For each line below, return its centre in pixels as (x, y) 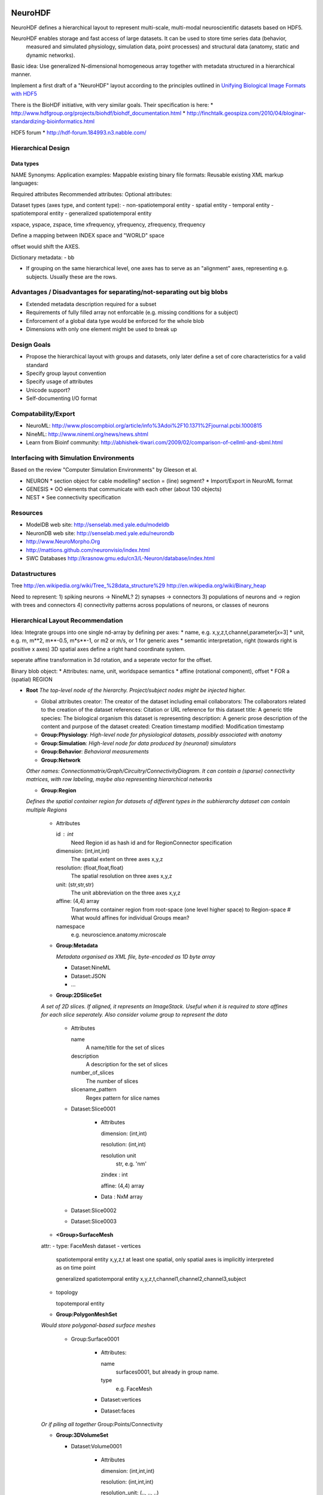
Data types (25, 164)
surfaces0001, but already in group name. (167, 1372)
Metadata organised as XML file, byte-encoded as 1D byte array (135, 956)
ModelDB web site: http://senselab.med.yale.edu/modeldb (98, 525)
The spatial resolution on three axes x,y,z (121, 876)
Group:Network (61, 760)
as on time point (76, 1268)
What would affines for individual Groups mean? (130, 918)
